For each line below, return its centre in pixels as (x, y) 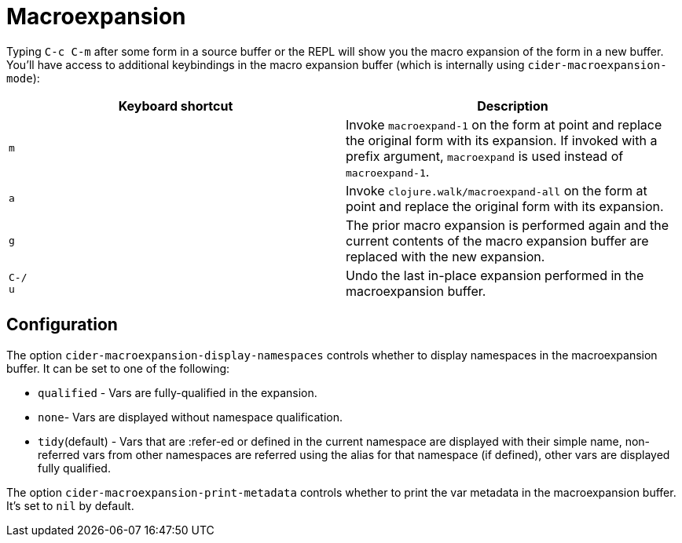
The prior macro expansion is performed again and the (508, 225)
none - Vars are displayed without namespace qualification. (190, 417)
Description (513, 106)
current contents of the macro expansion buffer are (497, 241)
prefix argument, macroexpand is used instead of (485, 156)
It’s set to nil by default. (70, 505)
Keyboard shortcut (176, 106)
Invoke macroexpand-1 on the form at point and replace (504, 124)
